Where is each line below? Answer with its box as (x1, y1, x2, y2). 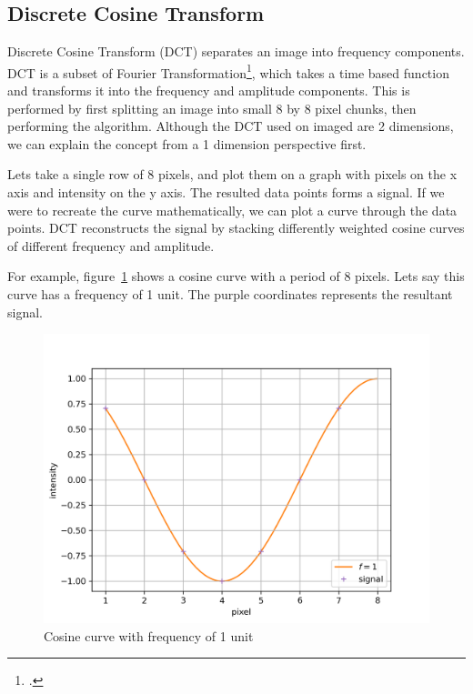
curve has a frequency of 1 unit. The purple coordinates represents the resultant (7, 284, 453, 303)
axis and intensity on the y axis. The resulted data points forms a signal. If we (7, 183, 445, 202)
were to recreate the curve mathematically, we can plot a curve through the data (7, 200, 458, 219)
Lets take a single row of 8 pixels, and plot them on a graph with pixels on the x (7, 165, 458, 184)
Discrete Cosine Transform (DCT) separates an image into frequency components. (7, 42, 465, 61)
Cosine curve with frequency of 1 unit (44, 626, 254, 645)
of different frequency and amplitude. (7, 236, 215, 255)
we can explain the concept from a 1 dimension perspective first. (7, 134, 367, 153)
